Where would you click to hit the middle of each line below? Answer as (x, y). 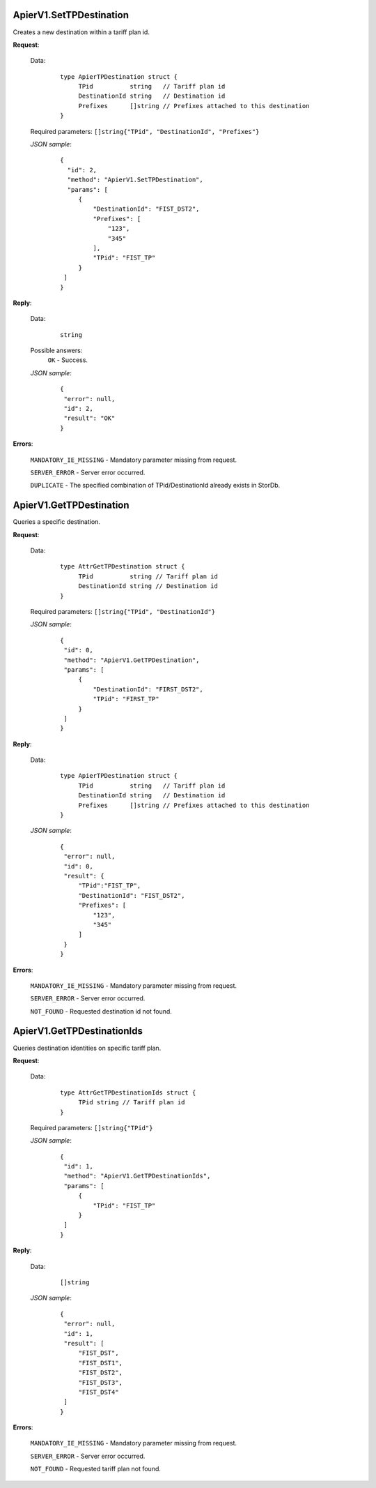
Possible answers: (56, 351)
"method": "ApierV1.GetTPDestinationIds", (137, 1176)
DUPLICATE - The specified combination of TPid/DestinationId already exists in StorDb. (155, 486)
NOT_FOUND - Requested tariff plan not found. (96, 1469)
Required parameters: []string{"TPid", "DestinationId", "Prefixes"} (145, 131)
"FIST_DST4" (99, 1392)
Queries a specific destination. (57, 522)
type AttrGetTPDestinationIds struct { (128, 1092)
